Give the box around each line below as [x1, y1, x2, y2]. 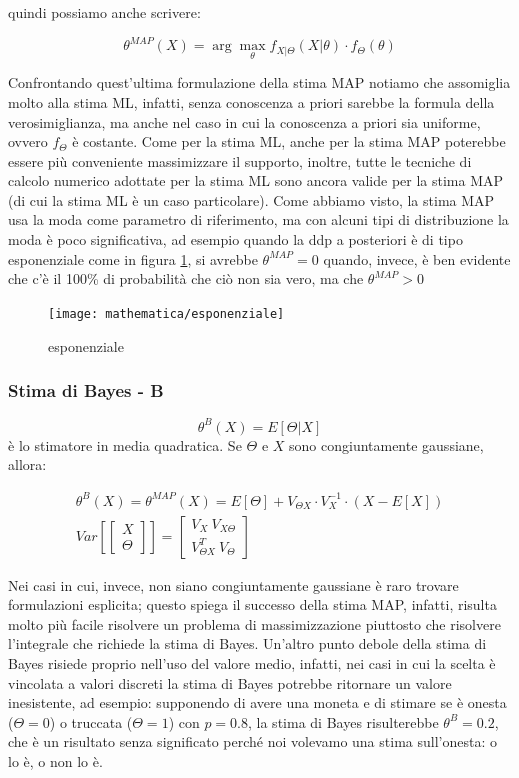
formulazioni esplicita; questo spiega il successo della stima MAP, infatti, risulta [8, 594, 497, 615]
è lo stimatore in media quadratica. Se [8, 434, 242, 455]
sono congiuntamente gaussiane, [289, 434, 484, 455]
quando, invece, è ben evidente [323, 248, 511, 269]
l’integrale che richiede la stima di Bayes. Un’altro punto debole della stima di [8, 633, 487, 654]
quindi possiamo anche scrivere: [8, 2, 201, 22]
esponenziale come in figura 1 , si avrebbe [8, 248, 258, 269]
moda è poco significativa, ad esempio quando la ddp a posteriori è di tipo [8, 229, 463, 250]
